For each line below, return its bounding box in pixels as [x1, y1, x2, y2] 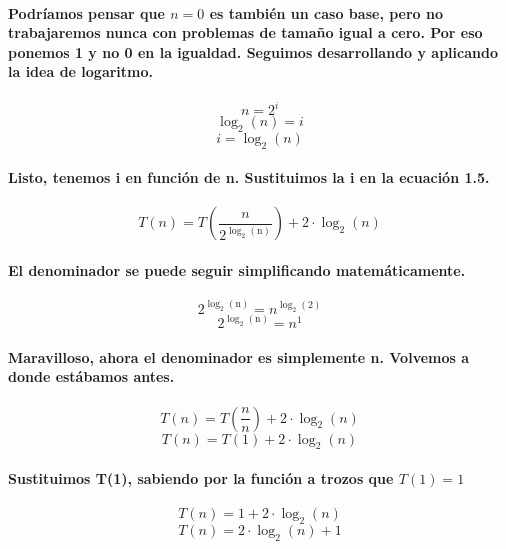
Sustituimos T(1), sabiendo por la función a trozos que [8, 467, 394, 488]
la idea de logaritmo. [8, 61, 153, 82]
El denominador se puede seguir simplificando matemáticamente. [8, 260, 466, 281]
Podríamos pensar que [8, 2, 165, 23]
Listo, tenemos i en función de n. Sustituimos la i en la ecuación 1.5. [8, 167, 490, 188]
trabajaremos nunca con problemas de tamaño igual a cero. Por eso [8, 22, 483, 43]
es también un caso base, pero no [209, 2, 444, 23]
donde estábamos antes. [8, 366, 175, 387]
